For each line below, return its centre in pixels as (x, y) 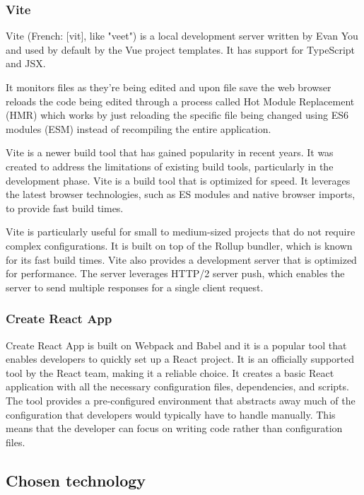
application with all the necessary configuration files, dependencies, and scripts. (177, 386)
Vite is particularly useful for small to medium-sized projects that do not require (181, 232)
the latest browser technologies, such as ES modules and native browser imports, (181, 194)
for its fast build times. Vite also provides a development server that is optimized (181, 259)
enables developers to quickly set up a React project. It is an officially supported (180, 359)
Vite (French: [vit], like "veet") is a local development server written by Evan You (182, 36)
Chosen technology (76, 480)
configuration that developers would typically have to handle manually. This (171, 414)
